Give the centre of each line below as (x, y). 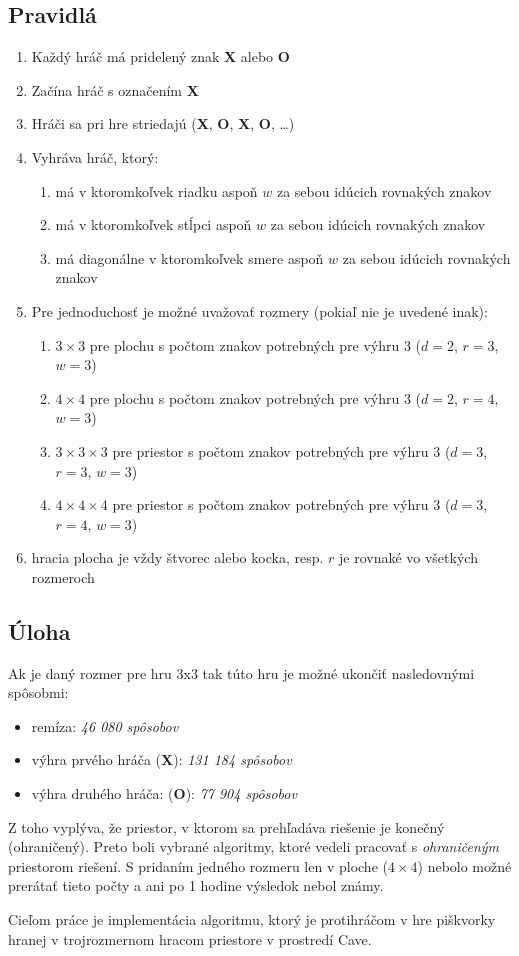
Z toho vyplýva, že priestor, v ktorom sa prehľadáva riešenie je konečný (226, 826)
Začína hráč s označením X (115, 89)
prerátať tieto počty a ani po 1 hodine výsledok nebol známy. (196, 885)
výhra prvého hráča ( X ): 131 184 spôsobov (161, 759)
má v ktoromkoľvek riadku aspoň (156, 190)
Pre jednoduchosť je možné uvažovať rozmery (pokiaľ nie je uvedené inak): (259, 310)
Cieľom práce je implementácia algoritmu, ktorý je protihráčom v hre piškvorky (252, 919)
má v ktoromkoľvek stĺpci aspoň (153, 224)
